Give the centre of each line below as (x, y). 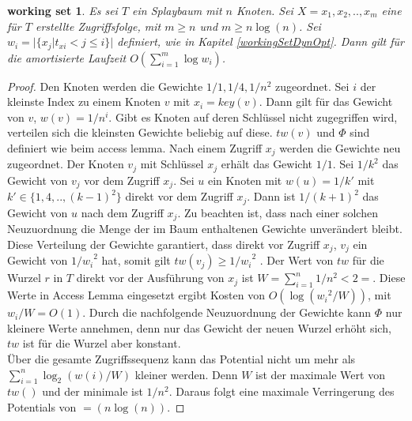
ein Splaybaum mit (177, 10)
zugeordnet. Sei (312, 86)
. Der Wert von (297, 260)
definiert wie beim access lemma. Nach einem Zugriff (135, 148)
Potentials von (42, 406)
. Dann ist (271, 196)
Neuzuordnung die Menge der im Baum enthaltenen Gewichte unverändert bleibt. (205, 229)
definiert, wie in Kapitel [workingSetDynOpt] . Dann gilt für (261, 41)
